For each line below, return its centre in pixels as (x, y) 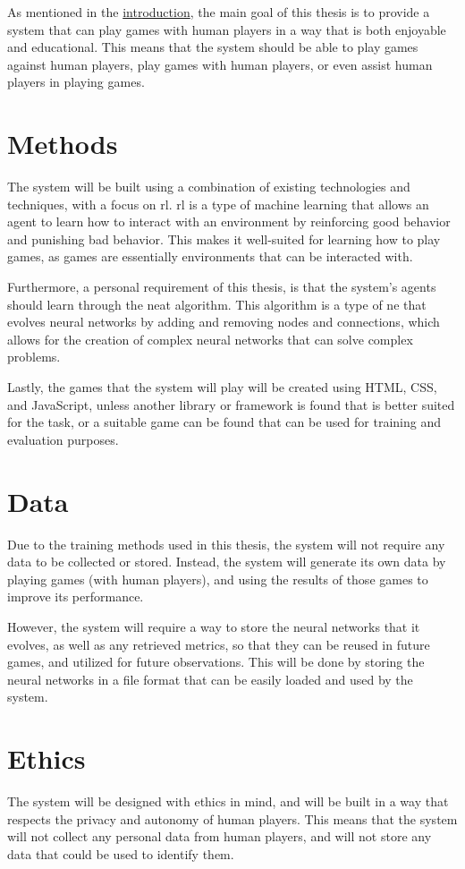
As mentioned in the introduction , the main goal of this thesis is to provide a (219, 12)
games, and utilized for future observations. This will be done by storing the (216, 662)
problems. (34, 357)
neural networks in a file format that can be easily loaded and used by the (210, 679)
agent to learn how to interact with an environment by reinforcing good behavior (229, 222)
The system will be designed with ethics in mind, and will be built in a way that (228, 801)
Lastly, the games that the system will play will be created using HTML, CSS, (222, 387)
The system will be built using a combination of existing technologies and (209, 187)
